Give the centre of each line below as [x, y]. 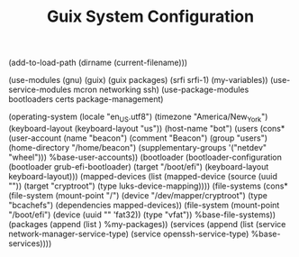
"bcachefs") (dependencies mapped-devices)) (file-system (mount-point [144, 205]
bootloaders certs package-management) [86, 99]
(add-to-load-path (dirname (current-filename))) [98, 63]
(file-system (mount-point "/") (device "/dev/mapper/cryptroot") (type [138, 195]
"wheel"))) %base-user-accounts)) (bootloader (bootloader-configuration [145, 157]
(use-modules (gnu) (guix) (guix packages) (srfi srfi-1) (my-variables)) [138, 80]
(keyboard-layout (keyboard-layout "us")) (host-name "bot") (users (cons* [147, 128]
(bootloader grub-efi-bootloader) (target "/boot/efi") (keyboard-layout [139, 166]
